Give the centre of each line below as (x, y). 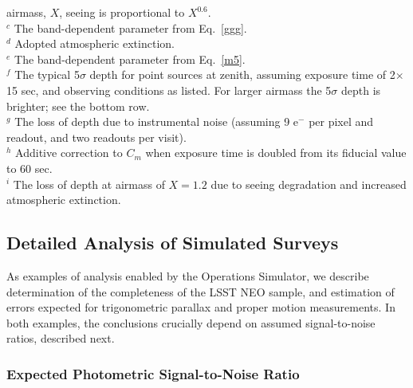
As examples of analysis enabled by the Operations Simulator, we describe (188, 275)
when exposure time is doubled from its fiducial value (276, 153)
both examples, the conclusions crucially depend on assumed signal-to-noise (191, 322)
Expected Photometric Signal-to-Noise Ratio (153, 373)
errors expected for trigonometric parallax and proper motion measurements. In (201, 307)
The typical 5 (47, 74)
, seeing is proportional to (122, 12)
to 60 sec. (29, 168)
